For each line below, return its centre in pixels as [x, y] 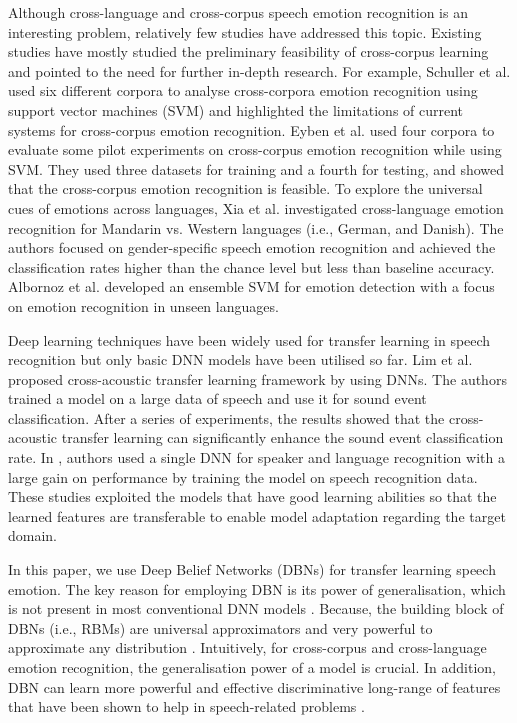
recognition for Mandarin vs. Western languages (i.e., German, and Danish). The [256, 227]
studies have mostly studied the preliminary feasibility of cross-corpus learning [248, 51]
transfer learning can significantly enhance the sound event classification [282, 437]
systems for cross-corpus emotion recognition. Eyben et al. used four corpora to [251, 129]
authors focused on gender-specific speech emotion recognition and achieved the [252, 247]
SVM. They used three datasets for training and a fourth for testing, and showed [256, 168]
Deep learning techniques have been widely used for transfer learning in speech [249, 339]
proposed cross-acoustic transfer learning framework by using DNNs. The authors [257, 378]
